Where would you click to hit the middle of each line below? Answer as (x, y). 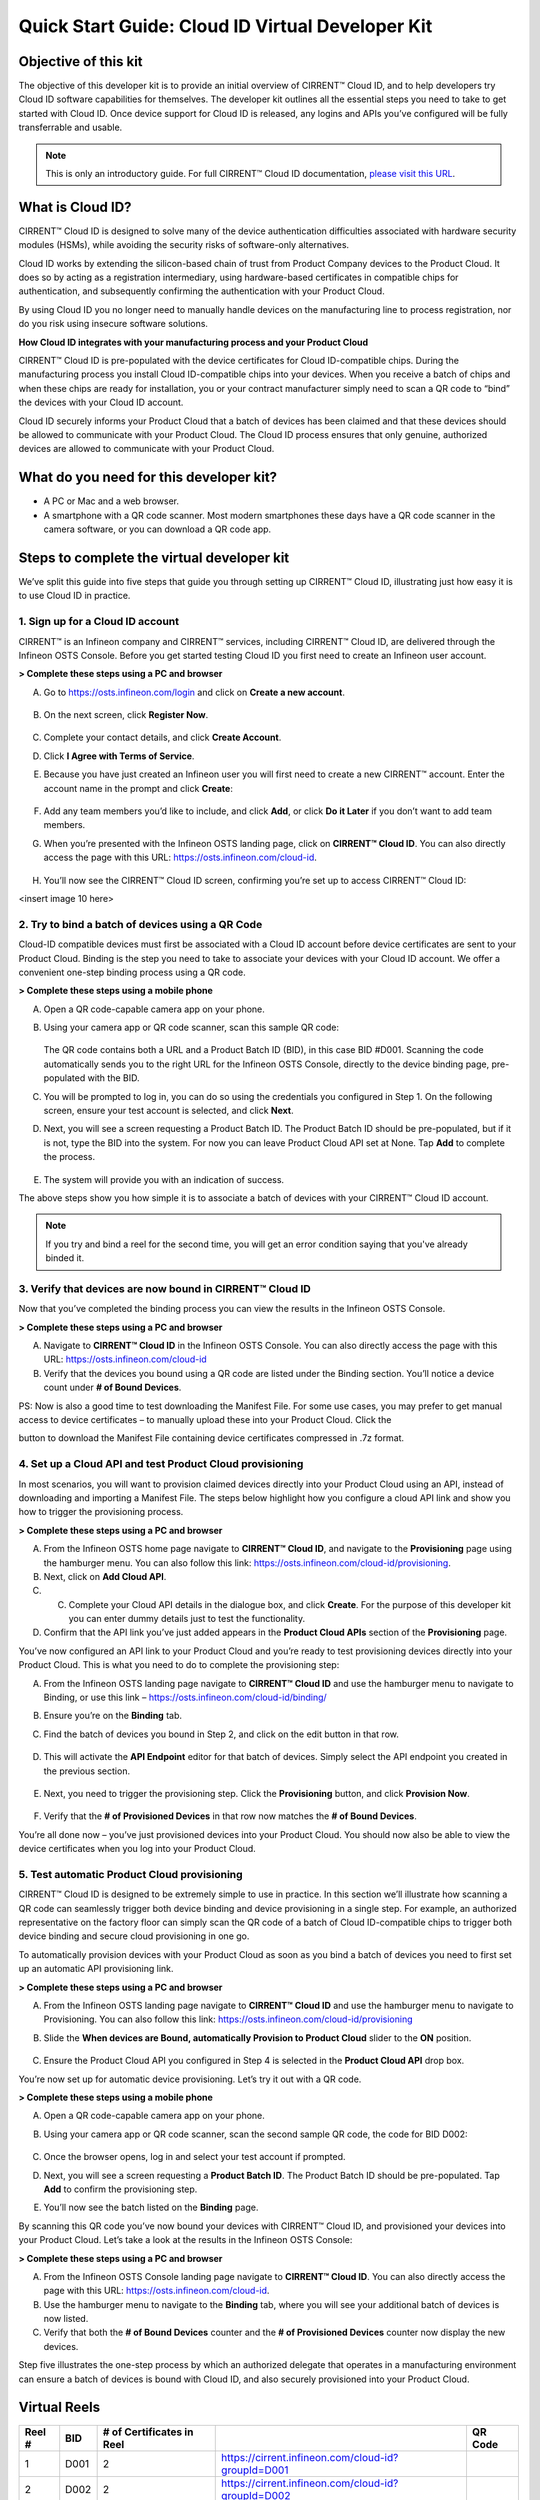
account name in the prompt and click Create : (138, 788)
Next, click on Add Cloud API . (105, 1576)
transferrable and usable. (70, 127)
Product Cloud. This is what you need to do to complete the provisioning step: (179, 1665)
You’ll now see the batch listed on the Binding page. (151, 2207)
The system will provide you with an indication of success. (164, 1179)
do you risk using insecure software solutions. (113, 324)
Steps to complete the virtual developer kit (154, 557)
